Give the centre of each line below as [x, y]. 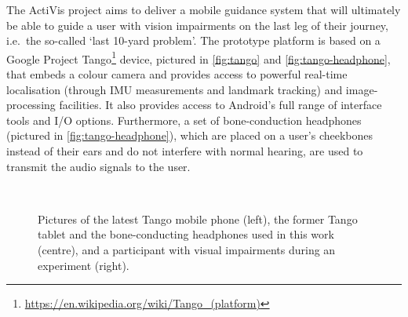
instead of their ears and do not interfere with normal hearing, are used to [185, 151]
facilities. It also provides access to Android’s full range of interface [220, 105]
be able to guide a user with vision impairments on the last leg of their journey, [197, 25]
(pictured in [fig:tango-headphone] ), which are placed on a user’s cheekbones [190, 135]
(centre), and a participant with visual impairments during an [187, 249]
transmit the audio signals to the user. [98, 166]
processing [31, 105]
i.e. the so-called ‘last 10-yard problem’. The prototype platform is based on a [193, 40]
